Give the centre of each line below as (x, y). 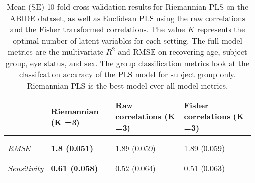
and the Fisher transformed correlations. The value (98, 29)
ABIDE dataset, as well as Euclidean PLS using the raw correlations (127, 18)
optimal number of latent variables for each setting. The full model (127, 40)
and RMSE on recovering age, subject (182, 52)
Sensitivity (26, 168)
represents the (221, 29)
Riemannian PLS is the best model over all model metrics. (127, 85)
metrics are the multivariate (56, 52)
